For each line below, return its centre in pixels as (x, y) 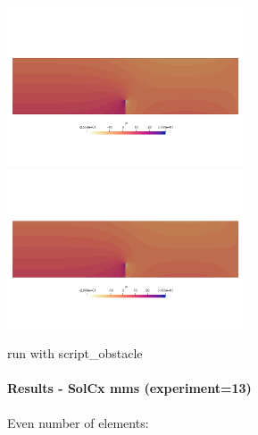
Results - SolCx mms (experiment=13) (129, 388)
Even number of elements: (78, 422)
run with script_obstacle (75, 353)
